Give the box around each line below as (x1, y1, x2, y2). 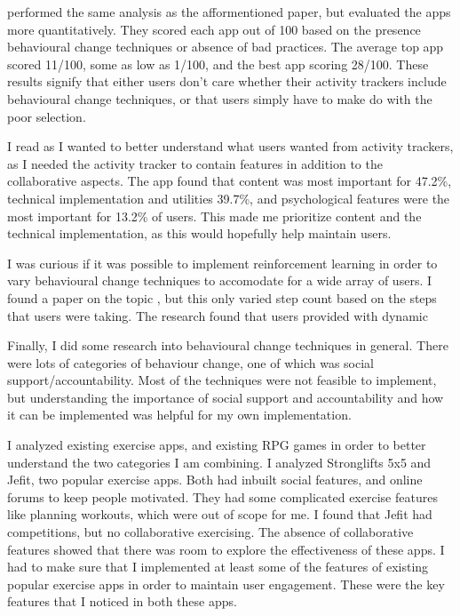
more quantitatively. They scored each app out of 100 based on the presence (7, 20, 421, 38)
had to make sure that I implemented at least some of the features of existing (7, 557, 429, 576)
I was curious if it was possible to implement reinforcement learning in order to (7, 253, 438, 272)
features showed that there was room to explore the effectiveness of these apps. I (7, 540, 445, 558)
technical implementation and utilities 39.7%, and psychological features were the (7, 188, 450, 207)
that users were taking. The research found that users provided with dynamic (7, 306, 428, 324)
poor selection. (7, 107, 86, 125)
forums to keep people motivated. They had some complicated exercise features (7, 487, 438, 506)
